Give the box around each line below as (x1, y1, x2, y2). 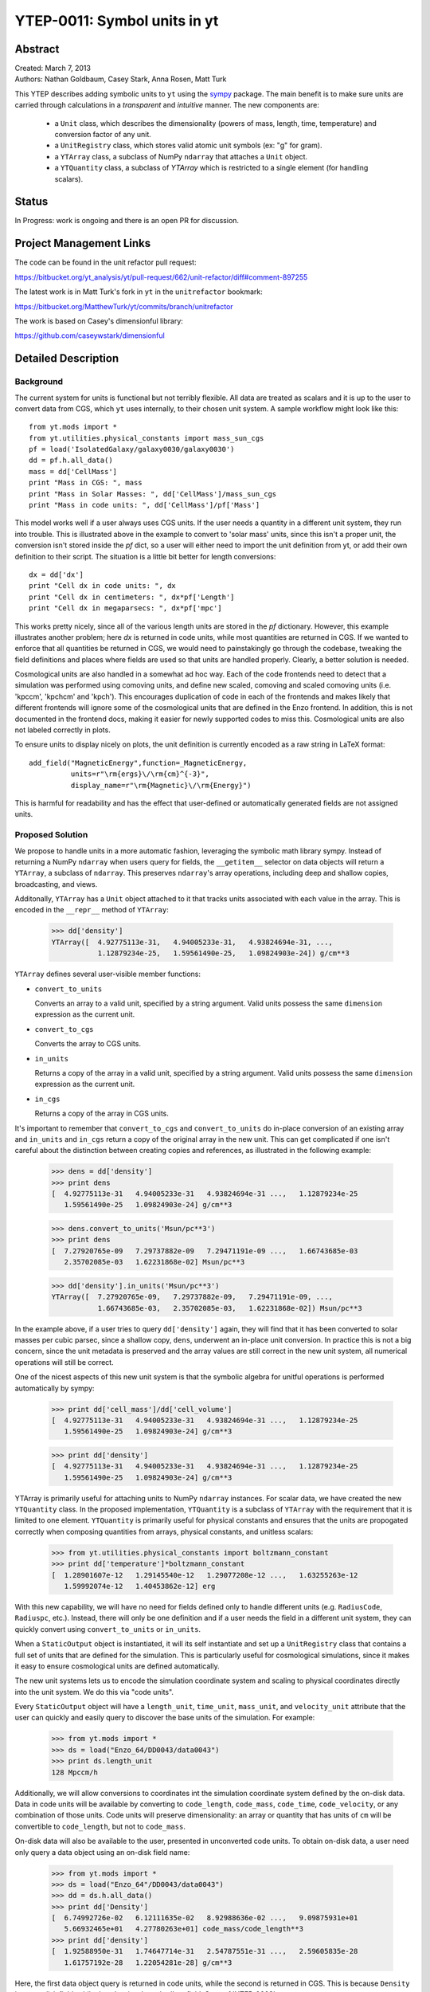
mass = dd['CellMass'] (29, 467, 118, 476)
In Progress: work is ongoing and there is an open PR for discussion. (14, 216, 239, 225)
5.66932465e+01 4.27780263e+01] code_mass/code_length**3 (64, 1924, 304, 1934)
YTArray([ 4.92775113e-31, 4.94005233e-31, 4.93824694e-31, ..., (51, 937, 334, 947)
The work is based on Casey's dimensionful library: (14, 316, 183, 326)
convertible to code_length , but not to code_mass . (14, 1821, 186, 1831)
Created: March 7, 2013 (14, 64, 92, 73)
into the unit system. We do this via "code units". (14, 1687, 174, 1696)
